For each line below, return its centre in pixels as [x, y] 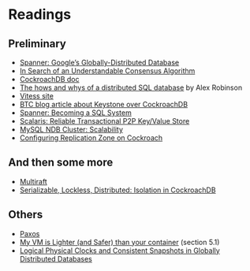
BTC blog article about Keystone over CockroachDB [103, 104]
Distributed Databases [56, 258]
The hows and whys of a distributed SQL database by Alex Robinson [131, 87]
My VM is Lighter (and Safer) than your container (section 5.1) [119, 242]
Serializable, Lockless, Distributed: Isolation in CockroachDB [118, 190]
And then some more [61, 163]
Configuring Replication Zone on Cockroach [91, 138]
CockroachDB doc [49, 79]
